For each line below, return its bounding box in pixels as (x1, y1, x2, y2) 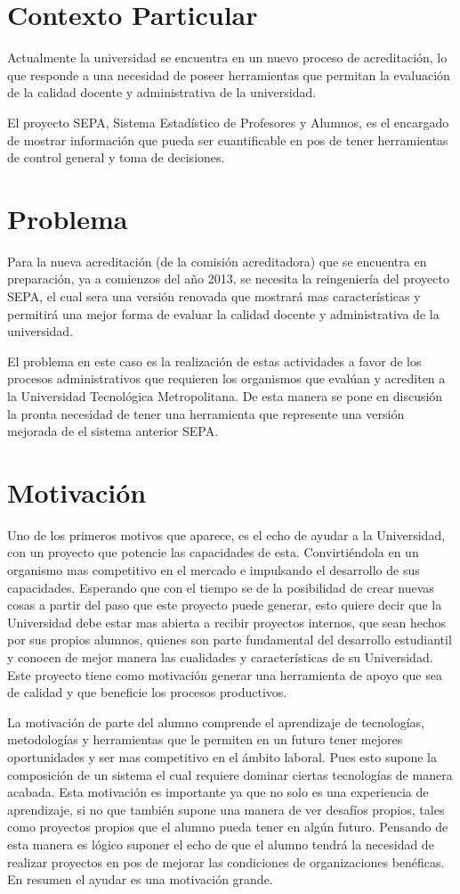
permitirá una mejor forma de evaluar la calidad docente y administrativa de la (7, 304, 440, 323)
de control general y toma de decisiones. (7, 148, 225, 167)
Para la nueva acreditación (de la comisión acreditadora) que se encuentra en (7, 251, 427, 270)
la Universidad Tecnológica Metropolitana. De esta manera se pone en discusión (7, 386, 443, 405)
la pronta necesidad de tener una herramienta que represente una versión (7, 404, 405, 422)
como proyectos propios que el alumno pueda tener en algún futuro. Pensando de (7, 817, 448, 836)
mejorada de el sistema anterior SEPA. (7, 422, 219, 440)
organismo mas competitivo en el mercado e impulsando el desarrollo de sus (7, 561, 420, 579)
